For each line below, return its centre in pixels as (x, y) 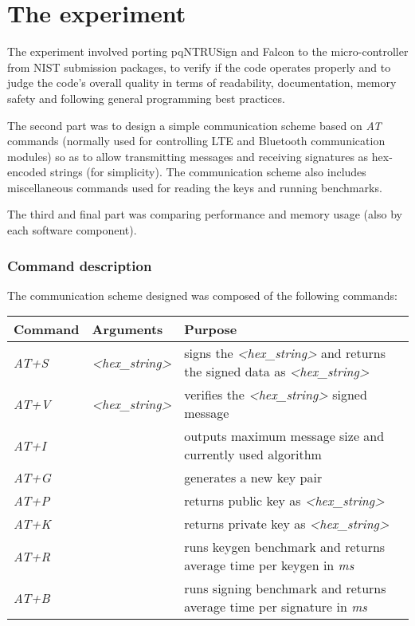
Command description (80, 265)
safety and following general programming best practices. (146, 98)
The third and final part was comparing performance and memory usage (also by (205, 214)
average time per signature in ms (276, 607)
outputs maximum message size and (284, 436)
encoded (27, 172)
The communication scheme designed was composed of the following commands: (202, 295)
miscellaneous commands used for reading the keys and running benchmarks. (195, 187)
